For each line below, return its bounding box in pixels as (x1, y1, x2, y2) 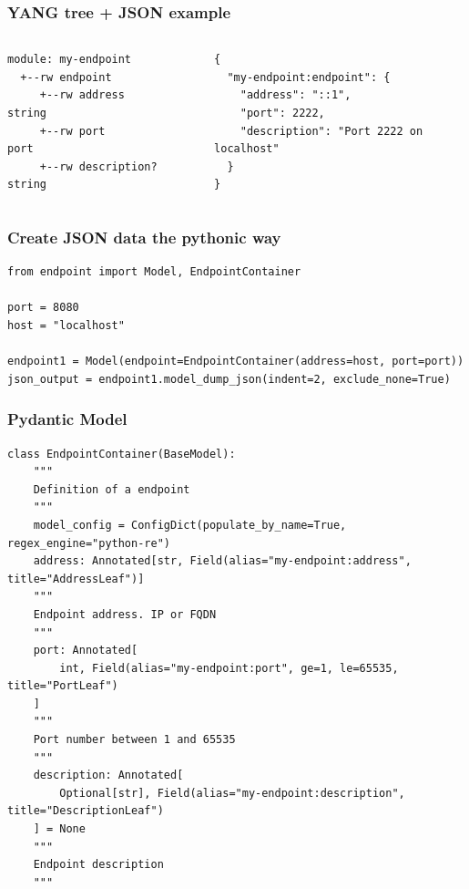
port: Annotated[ (33, 644, 138, 657)
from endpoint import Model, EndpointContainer (7, 265, 301, 279)
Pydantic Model (7, 408, 127, 430)
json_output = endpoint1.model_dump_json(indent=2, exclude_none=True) (7, 372, 451, 386)
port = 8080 (7, 301, 79, 315)
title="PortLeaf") (7, 679, 118, 693)
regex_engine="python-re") (7, 536, 170, 550)
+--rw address (39, 88, 125, 102)
